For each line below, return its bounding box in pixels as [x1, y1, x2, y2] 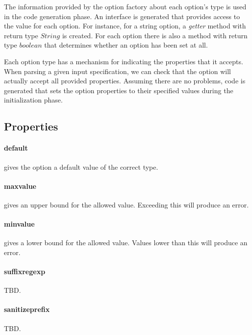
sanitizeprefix [4, 304, 50, 314]
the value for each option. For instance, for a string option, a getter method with [4, 21, 246, 31]
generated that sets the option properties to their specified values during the [4, 85, 233, 95]
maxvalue [4, 180, 36, 191]
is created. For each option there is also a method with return [62, 30, 248, 40]
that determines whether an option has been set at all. [44, 40, 208, 50]
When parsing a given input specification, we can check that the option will [4, 66, 231, 76]
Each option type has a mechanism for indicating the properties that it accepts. [4, 56, 243, 66]
